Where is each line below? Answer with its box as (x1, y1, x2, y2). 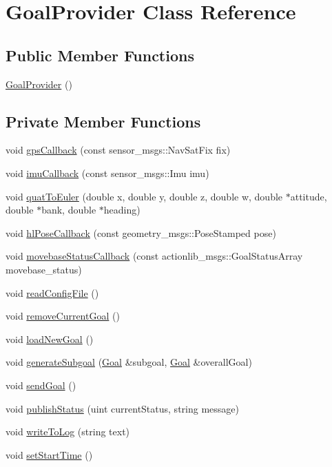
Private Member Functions (6, 110, 201, 132)
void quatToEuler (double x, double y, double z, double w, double (6, 189, 283, 203)
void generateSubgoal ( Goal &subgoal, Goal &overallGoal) (6, 355, 252, 369)
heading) (103, 203, 141, 217)
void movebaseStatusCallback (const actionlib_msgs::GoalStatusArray (6, 249, 303, 263)
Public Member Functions (6, 44, 194, 65)
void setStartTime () (6, 447, 93, 461)
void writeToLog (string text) (6, 424, 130, 439)
